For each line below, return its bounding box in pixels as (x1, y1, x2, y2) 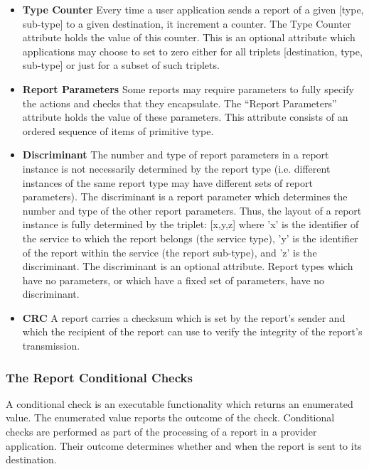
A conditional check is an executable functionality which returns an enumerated (6, 396, 353, 411)
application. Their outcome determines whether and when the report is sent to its (6, 438, 362, 453)
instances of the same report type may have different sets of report (22, 175, 313, 190)
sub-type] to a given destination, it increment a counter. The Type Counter (22, 16, 351, 31)
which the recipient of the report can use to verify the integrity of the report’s (22, 324, 363, 339)
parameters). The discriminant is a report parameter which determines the (22, 189, 348, 204)
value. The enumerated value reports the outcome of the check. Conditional (6, 410, 335, 425)
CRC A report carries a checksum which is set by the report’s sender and (22, 310, 346, 325)
